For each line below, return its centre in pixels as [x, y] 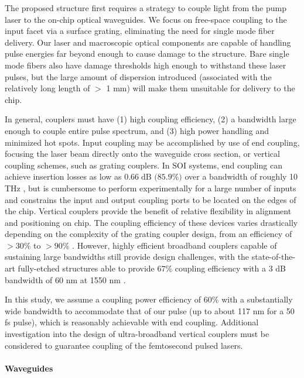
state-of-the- [274, 257]
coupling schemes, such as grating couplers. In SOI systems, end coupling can [144, 165]
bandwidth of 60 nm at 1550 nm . [65, 279]
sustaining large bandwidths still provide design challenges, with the [127, 257]
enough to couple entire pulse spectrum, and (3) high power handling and [137, 130]
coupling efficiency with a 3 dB [230, 268]
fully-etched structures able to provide [86, 268]
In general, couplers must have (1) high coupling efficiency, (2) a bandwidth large [151, 119]
